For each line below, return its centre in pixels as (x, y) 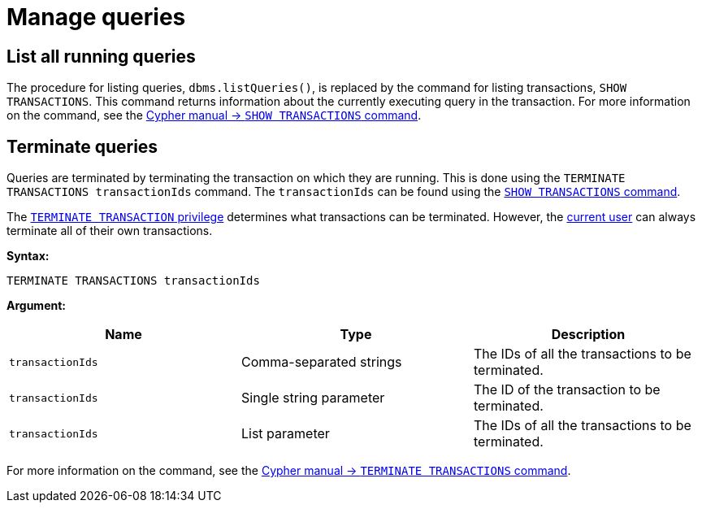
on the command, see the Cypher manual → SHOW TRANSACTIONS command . (214, 115)
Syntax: (28, 256)
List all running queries (101, 56)
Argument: (37, 306)
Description (588, 335)
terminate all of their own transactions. (110, 231)
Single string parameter (313, 398)
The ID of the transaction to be (567, 390)
